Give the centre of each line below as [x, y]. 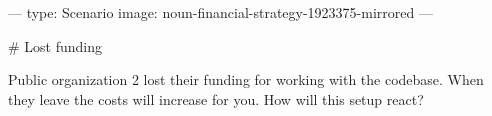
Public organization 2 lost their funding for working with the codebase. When [246, 79]
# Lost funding [55, 45]
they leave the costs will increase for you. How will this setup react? [216, 98]
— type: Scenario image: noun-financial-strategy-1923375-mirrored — [220, 12]
